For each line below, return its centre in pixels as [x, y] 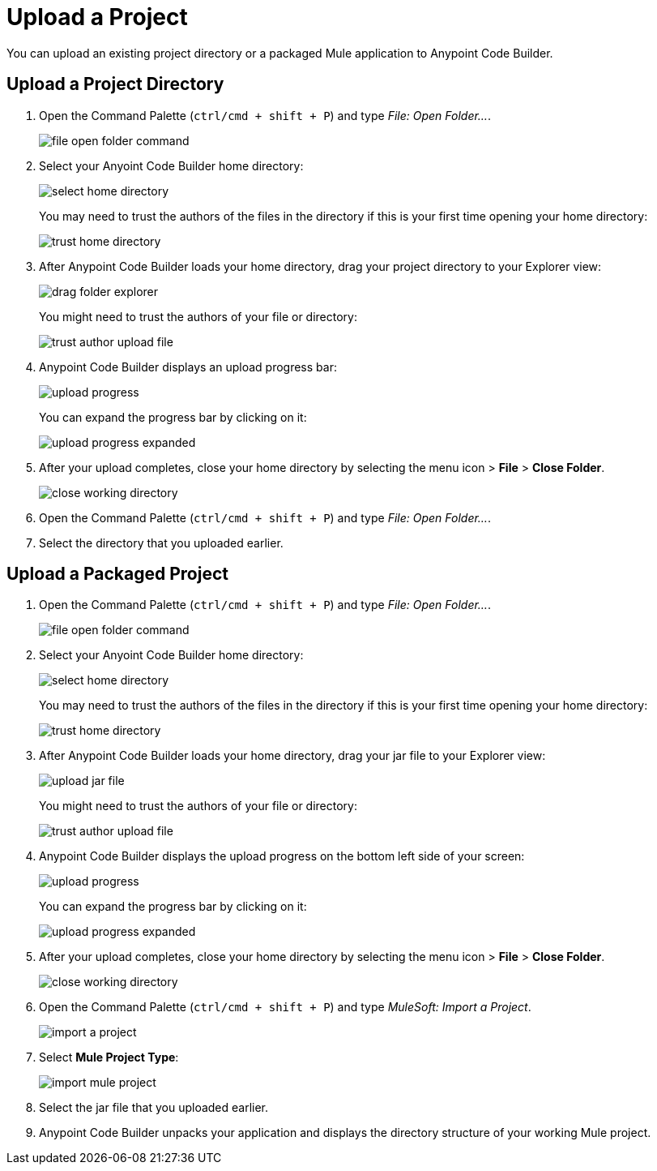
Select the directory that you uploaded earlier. [161, 543]
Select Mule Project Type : [109, 1057]
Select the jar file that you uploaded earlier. [154, 1108]
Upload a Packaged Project [117, 574]
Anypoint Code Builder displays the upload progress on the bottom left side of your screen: [282, 856]
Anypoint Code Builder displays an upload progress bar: [188, 367]
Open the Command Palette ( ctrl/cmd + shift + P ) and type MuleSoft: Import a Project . [285, 1007]
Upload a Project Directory [115, 84]
